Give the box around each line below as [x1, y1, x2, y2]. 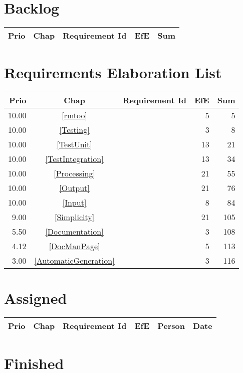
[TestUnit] [57, 138, 92, 150]
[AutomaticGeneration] [34, 255, 115, 267]
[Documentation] [45, 226, 104, 238]
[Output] [59, 182, 90, 194]
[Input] [62, 197, 87, 209]
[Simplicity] [54, 211, 95, 223]
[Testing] [59, 124, 90, 136]
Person [157, 320, 185, 332]
